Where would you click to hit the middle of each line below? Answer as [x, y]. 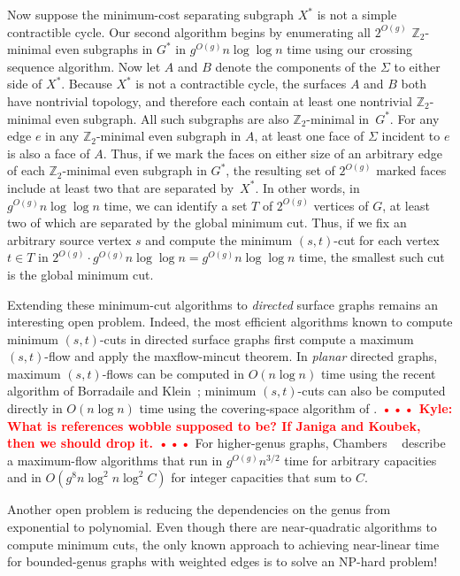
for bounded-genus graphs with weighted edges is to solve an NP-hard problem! [222, 561]
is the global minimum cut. [80, 274]
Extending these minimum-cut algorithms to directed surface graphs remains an [222, 304]
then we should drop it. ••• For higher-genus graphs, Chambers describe [226, 443]
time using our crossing [350, 49]
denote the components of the [296, 66]
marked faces [411, 170]
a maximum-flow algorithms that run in [115, 460]
